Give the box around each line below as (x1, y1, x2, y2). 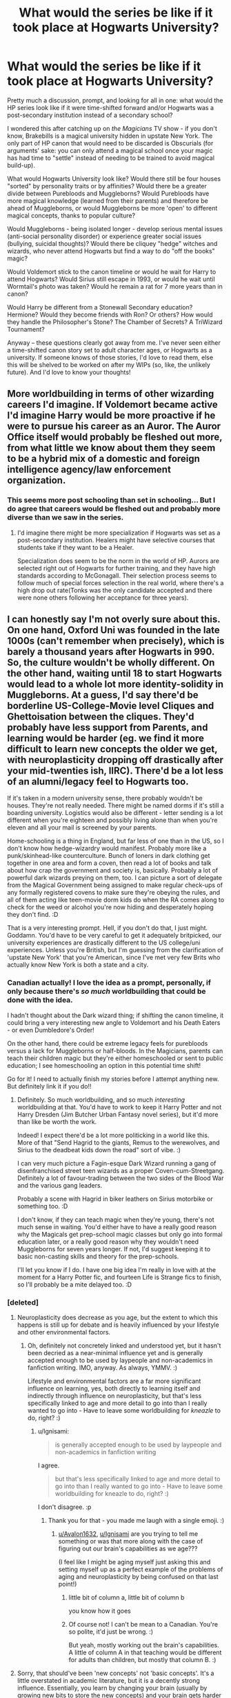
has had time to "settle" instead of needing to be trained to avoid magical (7, 154, 215, 162)
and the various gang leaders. (17, 1181, 103, 1189)
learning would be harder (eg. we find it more (7, 733, 205, 744)
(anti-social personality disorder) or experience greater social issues (7, 232, 202, 240)
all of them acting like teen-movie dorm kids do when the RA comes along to (7, 895, 225, 904)
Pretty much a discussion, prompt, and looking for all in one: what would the (7, 96, 223, 105)
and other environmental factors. (17, 1328, 111, 1337)
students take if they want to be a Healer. (17, 543, 134, 551)
